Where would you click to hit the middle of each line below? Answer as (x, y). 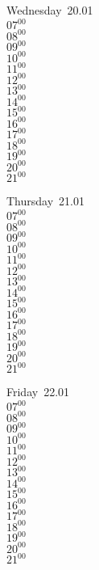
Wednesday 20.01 (50, 10)
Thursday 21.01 (45, 201)
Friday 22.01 (38, 392)
